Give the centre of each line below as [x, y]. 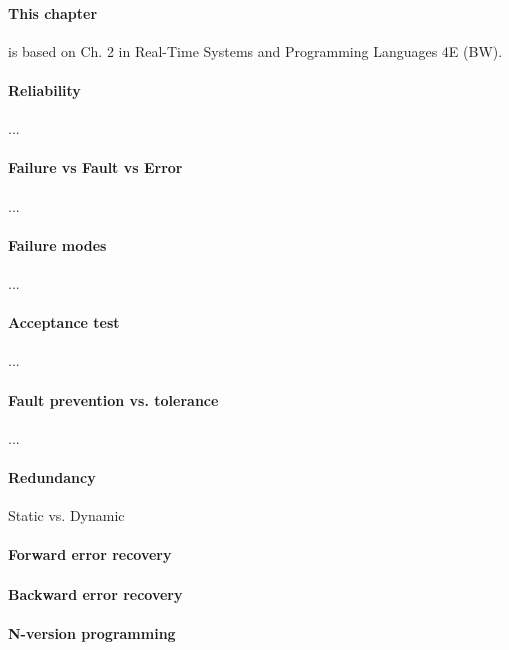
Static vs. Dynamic [66, 515]
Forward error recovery [90, 554]
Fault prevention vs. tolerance [113, 399]
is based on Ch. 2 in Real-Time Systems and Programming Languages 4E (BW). [255, 50]
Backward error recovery [95, 593]
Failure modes [57, 244]
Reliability [44, 89]
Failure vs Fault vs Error [95, 167]
